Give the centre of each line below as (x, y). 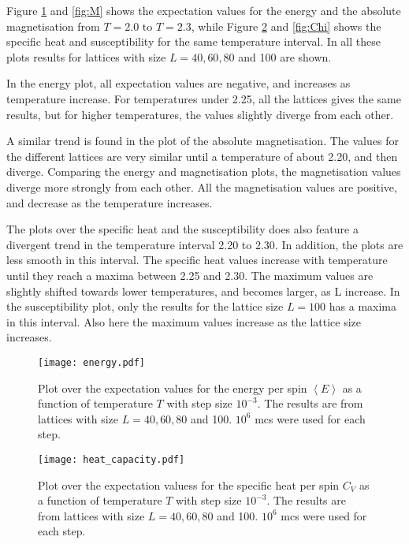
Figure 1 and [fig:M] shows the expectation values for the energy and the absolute (204, 10)
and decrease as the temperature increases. (110, 202)
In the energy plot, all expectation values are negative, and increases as (178, 83)
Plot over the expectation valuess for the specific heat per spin (189, 484)
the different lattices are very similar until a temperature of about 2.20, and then (202, 156)
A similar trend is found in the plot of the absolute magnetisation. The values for (203, 141)
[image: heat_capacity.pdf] (112, 459)
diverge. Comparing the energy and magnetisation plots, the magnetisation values (204, 171)
